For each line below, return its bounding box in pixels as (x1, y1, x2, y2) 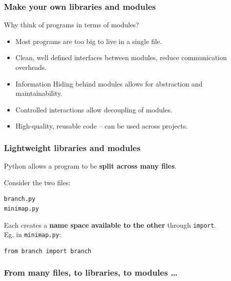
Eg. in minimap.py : (4, 229, 61, 239)
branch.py (4, 195, 36, 203)
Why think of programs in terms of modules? (4, 20, 139, 30)
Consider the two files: (4, 177, 71, 187)
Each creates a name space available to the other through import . (4, 219, 216, 230)
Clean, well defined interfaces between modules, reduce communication (15, 52, 227, 63)
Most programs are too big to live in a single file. (15, 36, 162, 46)
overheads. (15, 62, 47, 72)
